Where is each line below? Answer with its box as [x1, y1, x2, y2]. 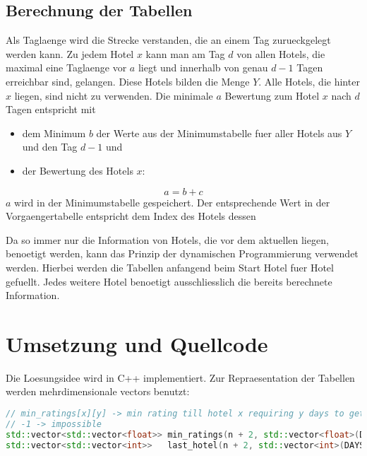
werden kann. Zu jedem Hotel [6, 46, 134, 61]
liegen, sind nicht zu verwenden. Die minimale [14, 88, 213, 103]
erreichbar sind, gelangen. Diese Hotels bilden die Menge [6, 74, 250, 88]
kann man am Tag [145, 46, 225, 61]
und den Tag [22, 139, 78, 154]
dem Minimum [22, 125, 86, 140]
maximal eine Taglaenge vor [6, 60, 127, 75]
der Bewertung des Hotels [22, 163, 133, 177]
